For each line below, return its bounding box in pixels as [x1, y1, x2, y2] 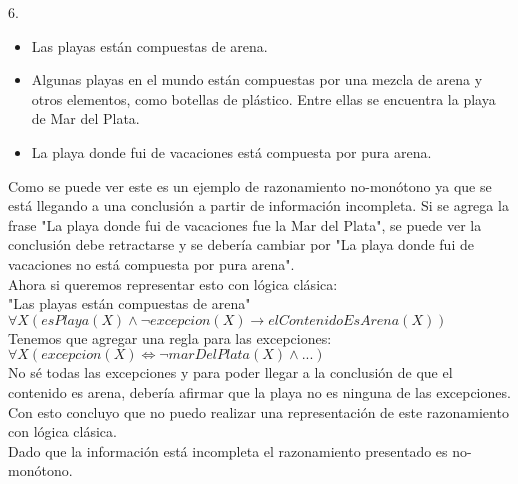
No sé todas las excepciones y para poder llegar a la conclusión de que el [8, 362, 453, 383]
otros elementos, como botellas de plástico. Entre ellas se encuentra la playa [31, 88, 496, 109]
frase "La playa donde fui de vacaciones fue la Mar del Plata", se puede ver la [8, 214, 482, 235]
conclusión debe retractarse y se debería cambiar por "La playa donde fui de [8, 234, 474, 255]
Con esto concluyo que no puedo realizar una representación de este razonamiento [8, 401, 509, 422]
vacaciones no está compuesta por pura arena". [8, 253, 295, 274]
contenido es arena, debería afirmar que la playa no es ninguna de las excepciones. [8, 381, 511, 402]
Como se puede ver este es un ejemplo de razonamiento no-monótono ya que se [8, 175, 492, 196]
